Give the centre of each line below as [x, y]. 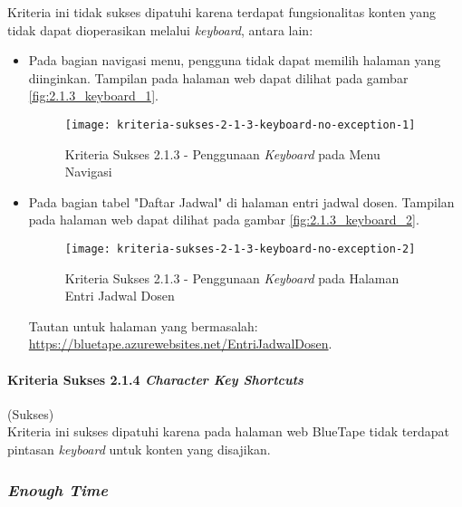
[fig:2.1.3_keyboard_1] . [94, 96]
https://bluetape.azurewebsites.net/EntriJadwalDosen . [180, 344]
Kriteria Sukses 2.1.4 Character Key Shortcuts [155, 379]
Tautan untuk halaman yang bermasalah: [143, 325]
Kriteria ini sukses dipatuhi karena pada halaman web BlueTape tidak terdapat [228, 431]
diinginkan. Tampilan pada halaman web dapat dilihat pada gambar [218, 77]
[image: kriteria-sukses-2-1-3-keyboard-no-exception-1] [240, 124]
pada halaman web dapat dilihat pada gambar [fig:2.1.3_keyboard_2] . [224, 220]
